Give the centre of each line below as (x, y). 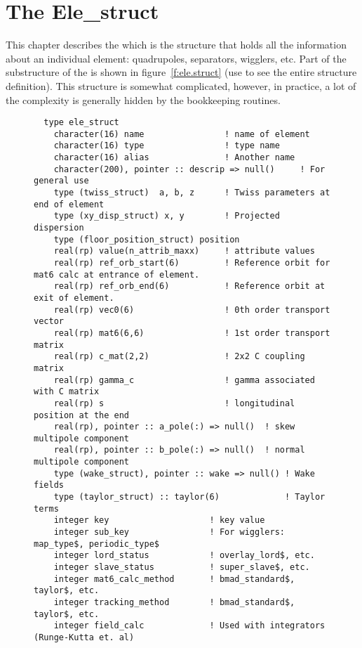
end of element (69, 204)
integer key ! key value (159, 520)
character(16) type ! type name (167, 146)
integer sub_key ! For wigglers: (169, 532)
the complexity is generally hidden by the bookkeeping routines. (143, 99)
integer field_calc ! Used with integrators (189, 626)
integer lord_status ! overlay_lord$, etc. (184, 556)
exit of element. (74, 298)
